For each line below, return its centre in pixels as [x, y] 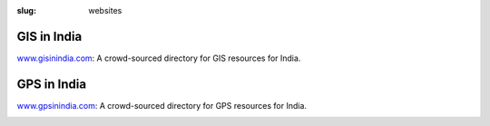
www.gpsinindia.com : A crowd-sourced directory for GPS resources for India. [162, 105]
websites [105, 10]
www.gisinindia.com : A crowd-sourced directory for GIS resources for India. [159, 58]
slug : [26, 10]
